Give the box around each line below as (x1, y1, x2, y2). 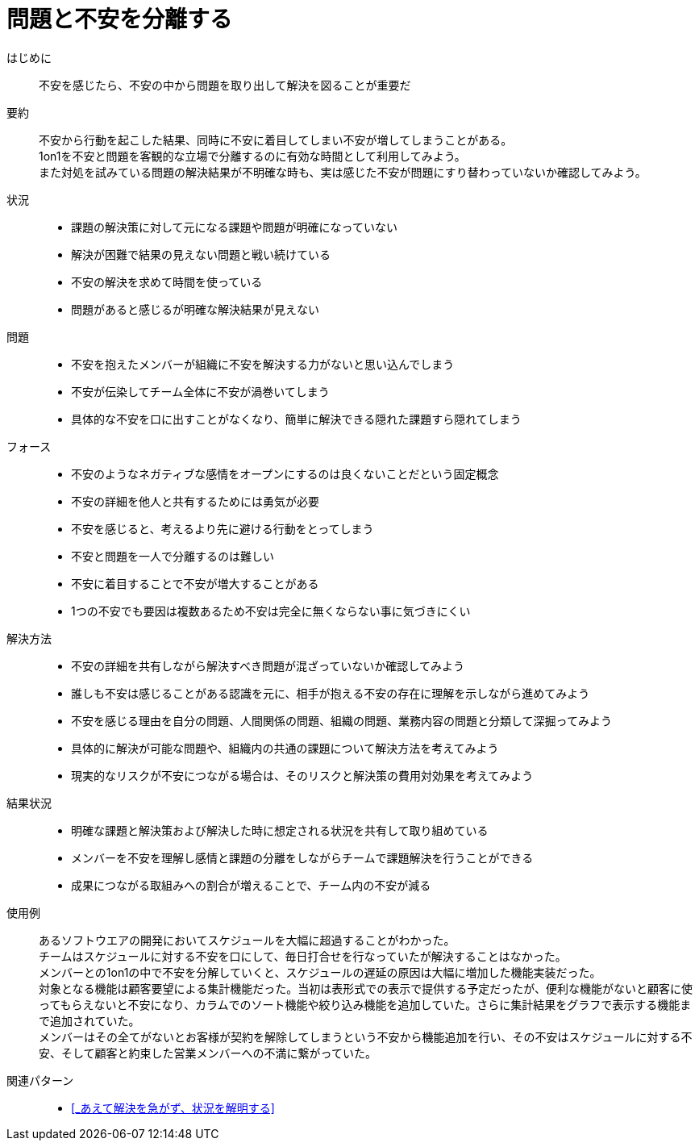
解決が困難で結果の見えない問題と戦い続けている (71, 247, 331, 261)
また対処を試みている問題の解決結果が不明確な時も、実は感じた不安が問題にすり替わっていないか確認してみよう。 (39, 165, 647, 179)
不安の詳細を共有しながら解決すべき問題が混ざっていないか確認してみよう (71, 658, 464, 673)
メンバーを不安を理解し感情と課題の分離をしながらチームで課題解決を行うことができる (71, 850, 534, 865)
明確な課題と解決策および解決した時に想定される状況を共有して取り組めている (71, 823, 489, 837)
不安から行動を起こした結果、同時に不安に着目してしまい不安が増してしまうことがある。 (39, 132, 513, 147)
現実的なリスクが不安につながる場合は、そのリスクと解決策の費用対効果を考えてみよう (71, 768, 534, 782)
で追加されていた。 (39, 1013, 140, 1028)
